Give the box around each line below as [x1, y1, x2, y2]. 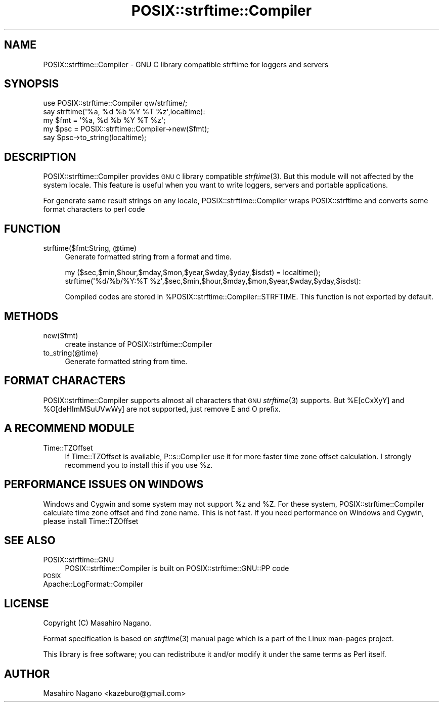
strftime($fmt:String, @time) [43, 244, 137, 253]
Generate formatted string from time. [65, 357, 188, 366]
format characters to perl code [43, 205, 145, 214]
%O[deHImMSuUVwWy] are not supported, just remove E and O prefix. [43, 404, 281, 413]
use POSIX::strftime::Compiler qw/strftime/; [43, 99, 188, 108]
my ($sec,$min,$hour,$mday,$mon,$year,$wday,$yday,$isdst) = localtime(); [65, 268, 321, 277]
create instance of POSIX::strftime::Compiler [65, 339, 212, 348]
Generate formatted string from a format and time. [65, 252, 232, 261]
